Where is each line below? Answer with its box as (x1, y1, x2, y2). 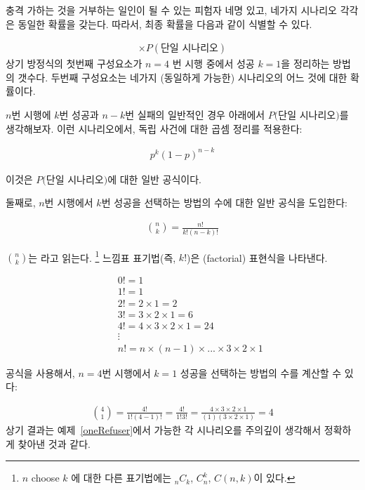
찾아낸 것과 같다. (18, 436, 91, 451)
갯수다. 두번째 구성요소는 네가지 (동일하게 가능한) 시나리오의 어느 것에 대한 (18, 69, 347, 84)
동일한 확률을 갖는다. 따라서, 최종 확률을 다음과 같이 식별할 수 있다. (18, 16, 312, 31)
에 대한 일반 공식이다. (107, 171, 201, 186)
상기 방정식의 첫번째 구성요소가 (6, 56, 142, 71)
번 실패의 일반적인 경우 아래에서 (125, 107, 265, 121)
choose (31, 470, 60, 485)
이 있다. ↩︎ (253, 470, 296, 485)
